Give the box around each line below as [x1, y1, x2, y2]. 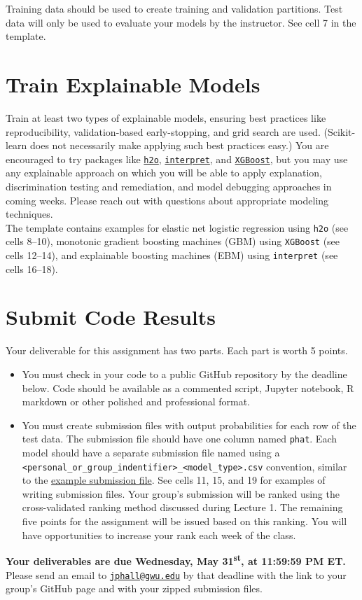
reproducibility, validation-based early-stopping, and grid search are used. [6, 124, 321, 139]
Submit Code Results [6, 302, 216, 331]
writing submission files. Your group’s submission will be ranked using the [22, 486, 340, 501]
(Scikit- [323, 124, 356, 139]
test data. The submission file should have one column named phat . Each [22, 431, 337, 446]
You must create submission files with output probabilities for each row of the [22, 417, 356, 432]
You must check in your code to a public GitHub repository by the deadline [22, 367, 347, 381]
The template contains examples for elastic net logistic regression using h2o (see [6, 220, 349, 235]
